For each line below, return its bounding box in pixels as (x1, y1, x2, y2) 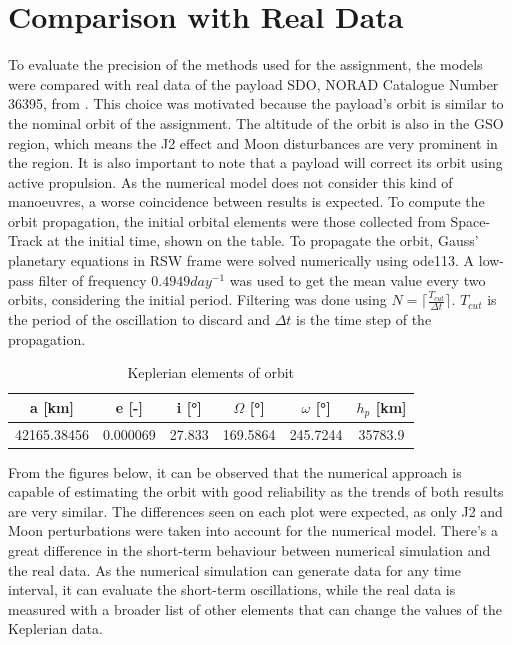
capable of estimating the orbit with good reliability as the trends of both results (8, 481, 504, 502)
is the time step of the (296, 309, 432, 330)
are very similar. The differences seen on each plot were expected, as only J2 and (8, 500, 503, 521)
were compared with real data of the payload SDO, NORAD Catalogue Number (8, 73, 499, 94)
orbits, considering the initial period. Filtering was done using (8, 289, 387, 310)
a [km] (29, 397, 74, 418)
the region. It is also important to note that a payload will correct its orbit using (8, 152, 503, 173)
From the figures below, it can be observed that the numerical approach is (8, 461, 462, 482)
